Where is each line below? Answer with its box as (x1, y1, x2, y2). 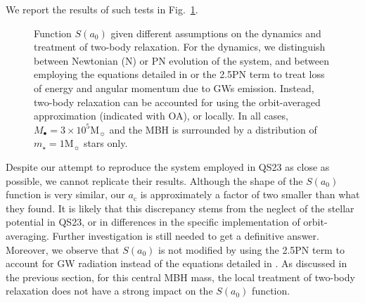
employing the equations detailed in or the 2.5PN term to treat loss (34, 67, 325, 82)
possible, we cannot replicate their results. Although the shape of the (6, 173, 303, 188)
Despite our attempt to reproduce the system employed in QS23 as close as (6, 159, 330, 174)
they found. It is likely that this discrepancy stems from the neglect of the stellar (6, 200, 354, 215)
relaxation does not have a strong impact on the (6, 283, 213, 298)
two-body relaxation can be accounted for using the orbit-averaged (34, 94, 321, 109)
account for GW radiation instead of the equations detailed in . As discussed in (6, 256, 347, 271)
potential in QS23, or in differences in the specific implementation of (6, 214, 300, 229)
